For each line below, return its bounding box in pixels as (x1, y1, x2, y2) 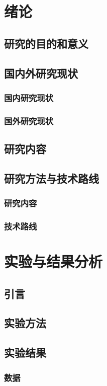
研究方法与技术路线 (4, 170, 99, 186)
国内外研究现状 (4, 65, 78, 81)
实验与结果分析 (4, 251, 103, 272)
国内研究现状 (4, 91, 54, 104)
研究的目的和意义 (4, 35, 88, 51)
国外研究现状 (4, 114, 54, 127)
